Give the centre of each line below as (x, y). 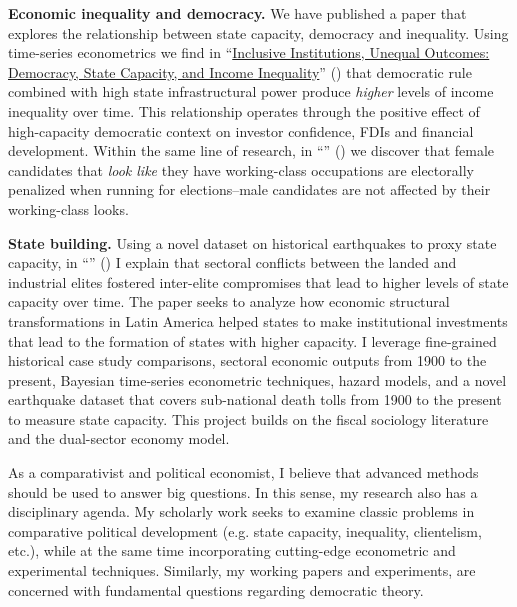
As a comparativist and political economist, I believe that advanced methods (243, 472)
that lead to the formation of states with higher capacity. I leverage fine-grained (252, 340)
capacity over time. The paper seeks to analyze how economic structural (229, 301)
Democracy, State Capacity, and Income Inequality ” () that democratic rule (240, 71)
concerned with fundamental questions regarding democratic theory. (216, 589)
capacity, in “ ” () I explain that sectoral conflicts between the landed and (232, 262)
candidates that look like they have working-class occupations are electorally (241, 169)
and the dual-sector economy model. (119, 438)
